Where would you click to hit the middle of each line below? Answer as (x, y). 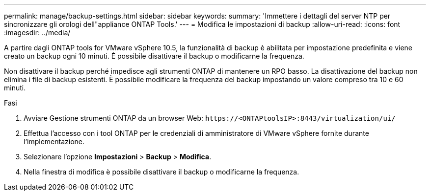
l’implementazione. (54, 141)
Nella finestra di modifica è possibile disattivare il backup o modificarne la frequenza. (161, 172)
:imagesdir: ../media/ (37, 32)
